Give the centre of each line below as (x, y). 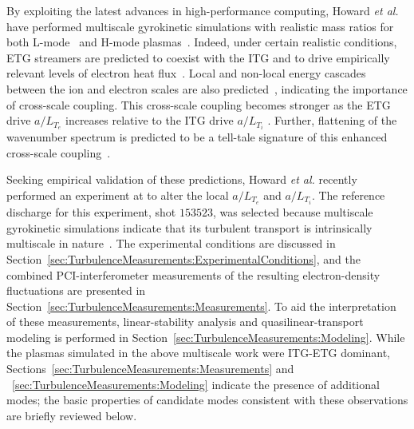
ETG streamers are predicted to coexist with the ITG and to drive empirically (198, 57)
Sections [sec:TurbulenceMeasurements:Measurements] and (150, 369)
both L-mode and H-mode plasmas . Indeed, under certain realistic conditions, (202, 42)
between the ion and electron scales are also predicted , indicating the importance (207, 88)
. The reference (348, 195)
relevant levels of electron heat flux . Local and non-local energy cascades (186, 73)
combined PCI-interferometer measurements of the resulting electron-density (193, 274)
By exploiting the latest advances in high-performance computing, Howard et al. (203, 10)
